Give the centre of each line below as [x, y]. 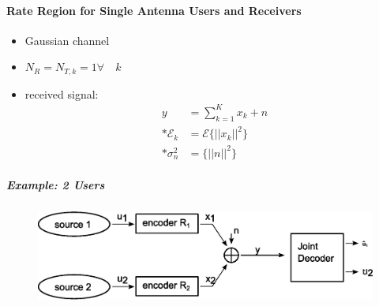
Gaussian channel [67, 40]
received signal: [62, 93]
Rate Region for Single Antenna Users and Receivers [154, 10]
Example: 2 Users [56, 185]
